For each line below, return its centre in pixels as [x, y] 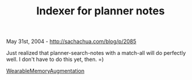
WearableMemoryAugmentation [45, 71]
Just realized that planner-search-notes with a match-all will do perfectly [96, 53]
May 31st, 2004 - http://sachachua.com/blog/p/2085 [71, 41]
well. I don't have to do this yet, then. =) [55, 59]
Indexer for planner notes [100, 11]
